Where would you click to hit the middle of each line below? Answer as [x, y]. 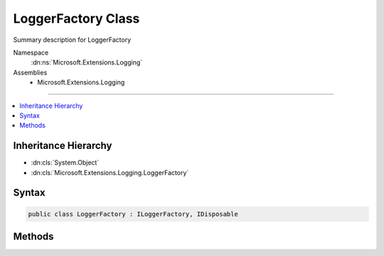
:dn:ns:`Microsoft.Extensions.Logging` [87, 62]
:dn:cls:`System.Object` [65, 162]
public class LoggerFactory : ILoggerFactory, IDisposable [133, 214]
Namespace [31, 52]
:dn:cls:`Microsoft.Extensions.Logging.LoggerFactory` [110, 172]
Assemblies [30, 72]
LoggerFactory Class [76, 18]
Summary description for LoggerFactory [72, 40]
